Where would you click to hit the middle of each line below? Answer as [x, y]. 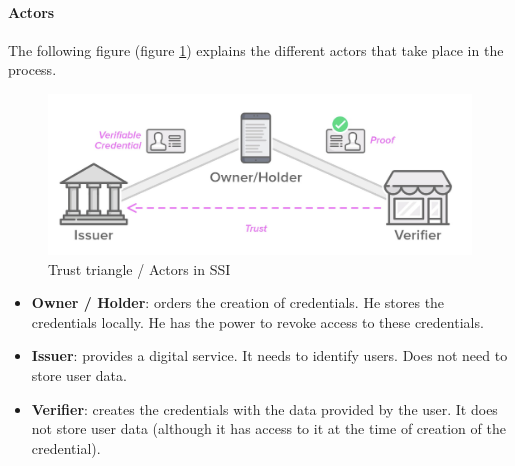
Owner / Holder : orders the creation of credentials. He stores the [238, 302]
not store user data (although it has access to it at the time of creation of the [268, 428]
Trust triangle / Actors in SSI [139, 268]
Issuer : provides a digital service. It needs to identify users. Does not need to [269, 355]
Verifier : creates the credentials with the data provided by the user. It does [264, 408]
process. [32, 69]
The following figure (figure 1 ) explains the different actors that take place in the [256, 49]
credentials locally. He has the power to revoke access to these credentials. [257, 321]
